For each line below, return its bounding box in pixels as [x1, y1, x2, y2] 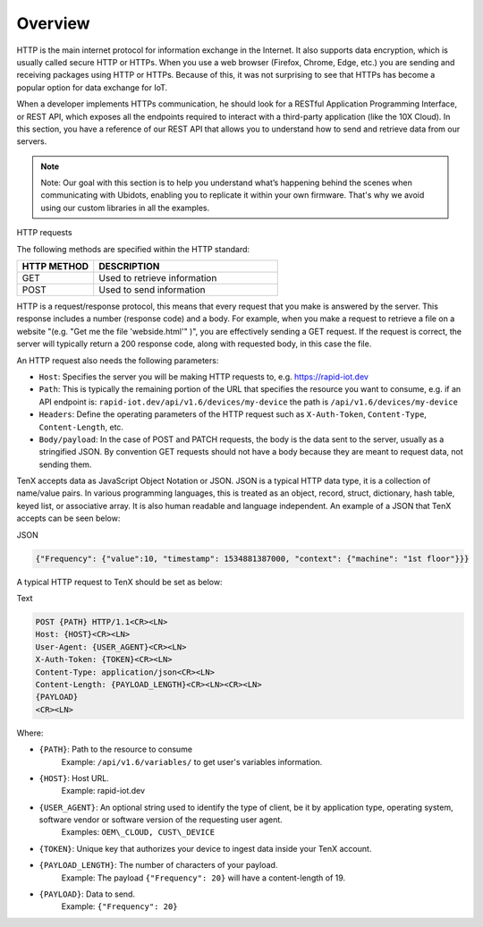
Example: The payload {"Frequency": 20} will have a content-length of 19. [61, 872, 346, 883]
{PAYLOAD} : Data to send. [38, 889, 136, 899]
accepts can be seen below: [16, 513, 121, 523]
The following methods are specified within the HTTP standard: [16, 243, 250, 254]
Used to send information [98, 284, 206, 296]
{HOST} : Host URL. [38, 772, 109, 783]
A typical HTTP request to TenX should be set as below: [16, 576, 223, 587]
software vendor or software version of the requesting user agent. [38, 814, 284, 825]
